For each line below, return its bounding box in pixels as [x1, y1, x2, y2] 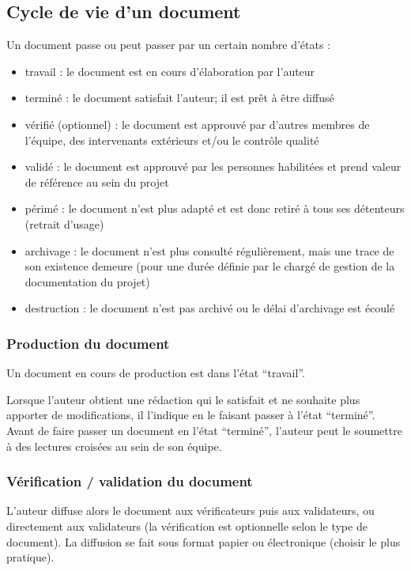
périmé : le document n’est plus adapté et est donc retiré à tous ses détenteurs [25, 200, 405, 217]
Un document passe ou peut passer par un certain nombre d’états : [6, 36, 331, 53]
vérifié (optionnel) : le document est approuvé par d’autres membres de [25, 115, 370, 132]
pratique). [6, 549, 55, 565]
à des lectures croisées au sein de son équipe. [6, 437, 222, 454]
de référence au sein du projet [25, 173, 169, 190]
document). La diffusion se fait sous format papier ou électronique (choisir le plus [6, 533, 401, 550]
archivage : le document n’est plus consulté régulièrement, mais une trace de [25, 242, 394, 259]
